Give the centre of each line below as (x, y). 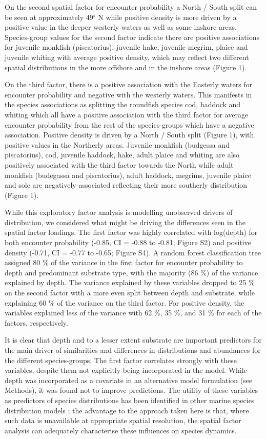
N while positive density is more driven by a (167, 17)
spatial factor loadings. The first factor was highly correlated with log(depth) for (131, 232)
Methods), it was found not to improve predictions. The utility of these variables (131, 390)
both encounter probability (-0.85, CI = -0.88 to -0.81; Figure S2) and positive (128, 242)
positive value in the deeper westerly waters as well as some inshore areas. (121, 27)
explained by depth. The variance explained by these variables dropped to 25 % (130, 282)
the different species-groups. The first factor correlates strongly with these (121, 360)
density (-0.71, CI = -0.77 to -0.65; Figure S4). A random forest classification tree (133, 252)
